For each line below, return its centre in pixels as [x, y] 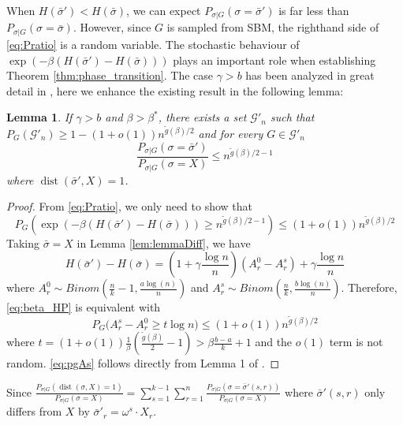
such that [292, 117]
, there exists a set [202, 117]
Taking [23, 242]
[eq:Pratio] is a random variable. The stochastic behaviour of [153, 44]
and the [274, 342]
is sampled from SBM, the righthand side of [273, 27]
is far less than [314, 10]
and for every [231, 133]
